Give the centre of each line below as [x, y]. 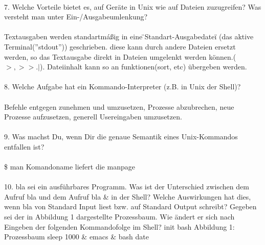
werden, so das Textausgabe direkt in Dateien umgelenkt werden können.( [120, 56]
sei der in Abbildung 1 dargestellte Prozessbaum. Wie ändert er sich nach [119, 217]
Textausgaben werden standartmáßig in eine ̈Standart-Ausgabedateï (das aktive [129, 36]
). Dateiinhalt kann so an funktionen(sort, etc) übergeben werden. [143, 67]
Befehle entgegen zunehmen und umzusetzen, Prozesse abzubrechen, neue [119, 106]
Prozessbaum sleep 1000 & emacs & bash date [76, 237]
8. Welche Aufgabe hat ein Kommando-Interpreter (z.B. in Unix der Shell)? [123, 87]
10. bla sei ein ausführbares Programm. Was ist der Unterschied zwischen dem [127, 187]
